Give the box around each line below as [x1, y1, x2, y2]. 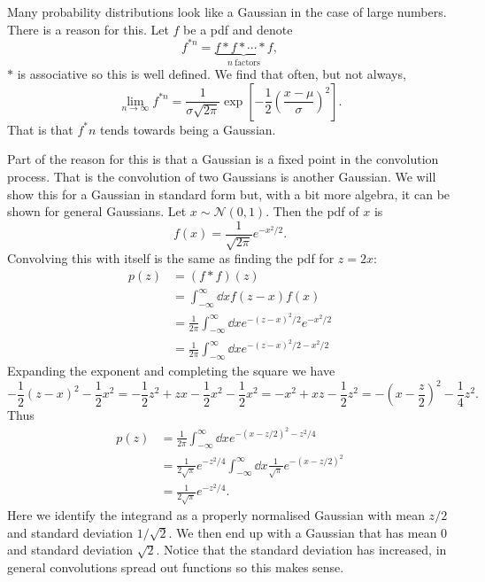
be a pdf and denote [183, 19, 293, 38]
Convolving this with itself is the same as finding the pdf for [7, 249, 335, 268]
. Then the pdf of [266, 202, 359, 221]
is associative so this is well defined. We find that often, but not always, [17, 65, 406, 83]
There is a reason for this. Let [7, 19, 169, 38]
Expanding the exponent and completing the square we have [7, 361, 335, 379]
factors [235, 58, 260, 67]
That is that [7, 120, 73, 138]
